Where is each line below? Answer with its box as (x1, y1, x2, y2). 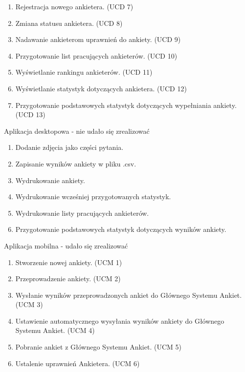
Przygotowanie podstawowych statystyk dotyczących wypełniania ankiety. (15, 100, 237, 110)
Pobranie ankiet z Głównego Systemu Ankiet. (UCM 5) (15, 342, 181, 352)
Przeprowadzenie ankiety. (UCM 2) (15, 273, 121, 284)
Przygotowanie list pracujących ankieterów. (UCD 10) (15, 50, 178, 61)
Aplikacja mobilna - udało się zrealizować (4, 240, 128, 250)
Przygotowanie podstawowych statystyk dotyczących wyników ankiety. (15, 224, 226, 234)
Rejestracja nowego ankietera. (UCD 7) (15, 1, 134, 11)
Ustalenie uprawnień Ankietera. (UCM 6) (15, 358, 140, 368)
